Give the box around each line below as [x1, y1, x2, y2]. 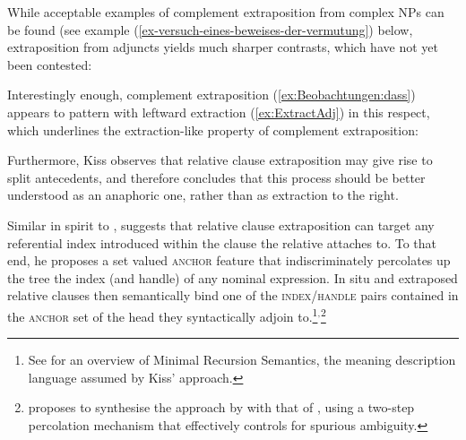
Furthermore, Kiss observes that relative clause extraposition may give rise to [7, 151, 433, 169]
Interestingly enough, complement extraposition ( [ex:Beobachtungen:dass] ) [7, 85, 416, 104]
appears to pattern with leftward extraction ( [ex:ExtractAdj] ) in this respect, [7, 102, 430, 121]
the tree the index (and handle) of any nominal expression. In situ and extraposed [7, 268, 458, 287]
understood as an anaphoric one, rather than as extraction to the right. [7, 185, 399, 204]
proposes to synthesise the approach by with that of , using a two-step [28, 398, 415, 417]
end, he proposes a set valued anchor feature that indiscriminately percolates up [7, 251, 451, 270]
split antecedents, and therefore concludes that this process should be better [7, 168, 426, 186]
